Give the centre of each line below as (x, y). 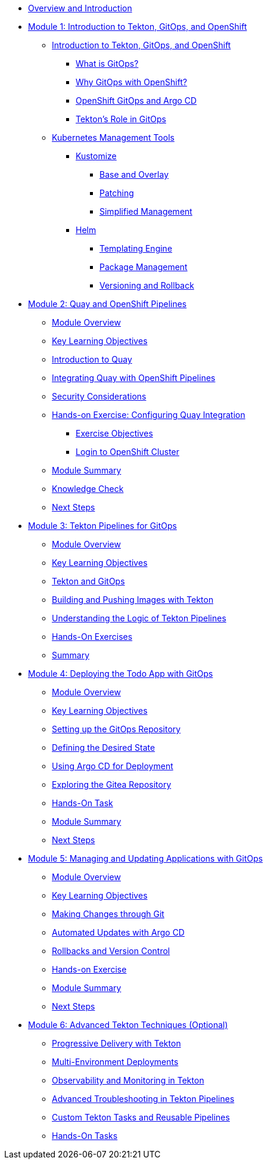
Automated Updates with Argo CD (118, 932)
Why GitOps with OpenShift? (132, 82)
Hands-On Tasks (85, 1136)
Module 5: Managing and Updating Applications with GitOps (146, 858)
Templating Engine (136, 248)
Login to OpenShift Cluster (128, 452)
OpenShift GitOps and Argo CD (136, 100)
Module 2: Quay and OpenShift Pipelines (107, 304)
